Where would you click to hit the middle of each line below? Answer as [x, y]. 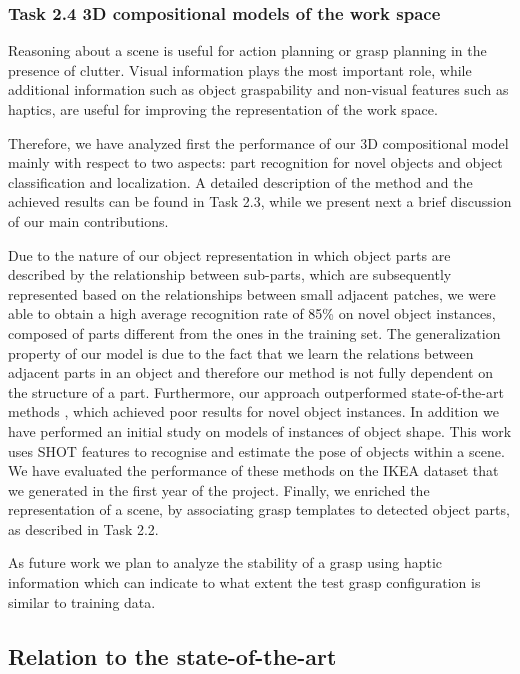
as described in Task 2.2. [83, 528]
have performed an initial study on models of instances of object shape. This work [260, 430]
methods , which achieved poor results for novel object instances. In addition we [253, 411]
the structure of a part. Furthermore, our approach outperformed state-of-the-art [256, 391]
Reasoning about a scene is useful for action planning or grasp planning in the [247, 50]
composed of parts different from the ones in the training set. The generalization [254, 332]
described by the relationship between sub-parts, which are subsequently [230, 274]
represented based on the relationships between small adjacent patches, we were [252, 293]
